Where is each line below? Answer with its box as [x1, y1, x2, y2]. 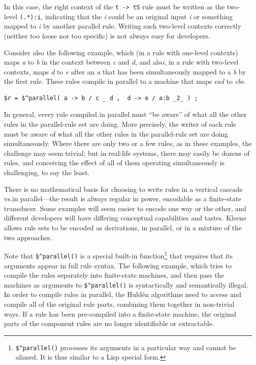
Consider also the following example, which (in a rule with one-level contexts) [4, 47, 238, 57]
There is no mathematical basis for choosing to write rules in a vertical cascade [4, 183, 243, 194]
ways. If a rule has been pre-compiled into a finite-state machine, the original [4, 308, 236, 319]
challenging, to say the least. [4, 167, 90, 178]
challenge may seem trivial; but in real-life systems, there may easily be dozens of [4, 147, 250, 158]
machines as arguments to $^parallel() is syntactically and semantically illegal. [4, 279, 248, 290]
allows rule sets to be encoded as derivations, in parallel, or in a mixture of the [4, 222, 242, 232]
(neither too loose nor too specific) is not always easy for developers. [4, 30, 211, 40]
